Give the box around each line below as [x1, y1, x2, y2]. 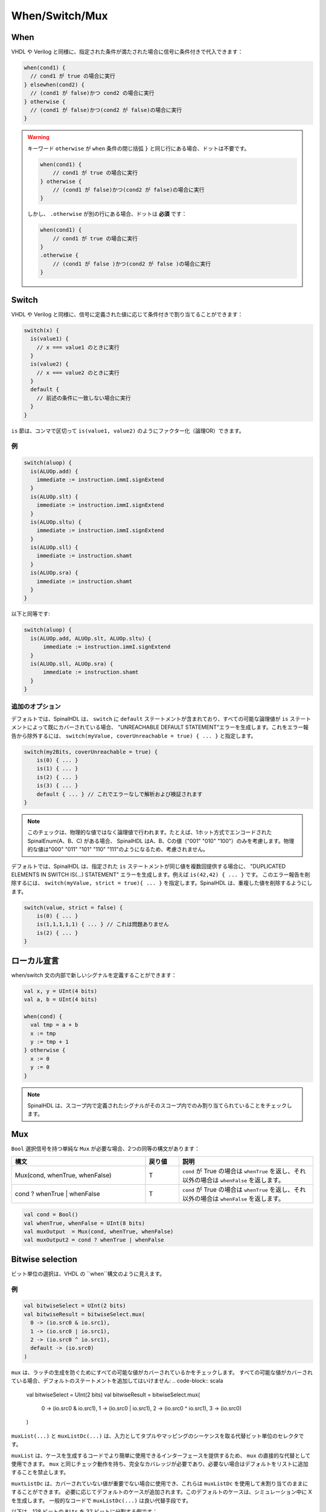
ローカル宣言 [11, 956, 59, 966]
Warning [27, 134, 50, 141]
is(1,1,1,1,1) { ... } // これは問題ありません [36, 921, 169, 928]
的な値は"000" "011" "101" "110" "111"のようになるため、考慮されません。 [27, 846, 208, 853]
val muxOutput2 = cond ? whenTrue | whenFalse [24, 1237, 164, 1243]
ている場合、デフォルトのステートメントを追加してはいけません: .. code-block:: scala [11, 1377, 223, 1384]
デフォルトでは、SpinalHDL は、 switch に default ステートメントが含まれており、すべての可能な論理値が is [11, 715, 289, 722]
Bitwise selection [11, 1254, 78, 1264]
